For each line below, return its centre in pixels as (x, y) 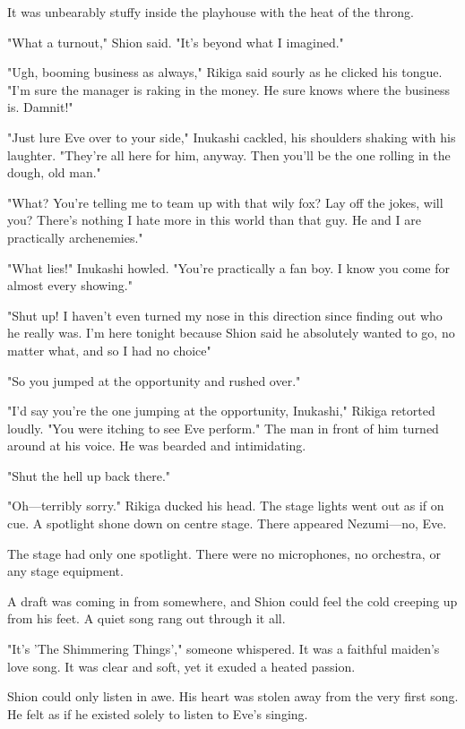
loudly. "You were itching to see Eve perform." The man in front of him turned (223, 428)
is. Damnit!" (40, 107)
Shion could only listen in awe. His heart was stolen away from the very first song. (233, 696)
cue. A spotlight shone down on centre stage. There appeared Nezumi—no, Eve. (227, 523)
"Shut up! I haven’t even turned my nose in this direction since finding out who (225, 315)
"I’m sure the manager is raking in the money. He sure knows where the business (228, 89)
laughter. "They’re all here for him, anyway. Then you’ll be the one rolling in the (229, 154)
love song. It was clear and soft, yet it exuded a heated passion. (181, 666)
